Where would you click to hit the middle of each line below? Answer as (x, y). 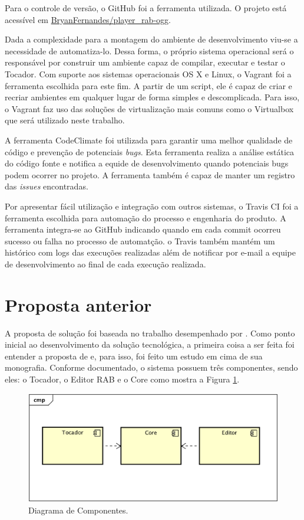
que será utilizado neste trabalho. (65, 120)
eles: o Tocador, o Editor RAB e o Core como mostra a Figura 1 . (122, 379)
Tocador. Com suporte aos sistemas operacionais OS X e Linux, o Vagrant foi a (148, 73)
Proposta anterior (78, 304)
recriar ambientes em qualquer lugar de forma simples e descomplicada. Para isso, (152, 97)
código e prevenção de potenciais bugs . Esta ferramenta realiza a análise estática (150, 151)
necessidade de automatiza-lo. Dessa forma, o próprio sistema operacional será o (149, 50)
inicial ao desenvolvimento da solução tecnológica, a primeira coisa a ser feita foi (150, 344)
